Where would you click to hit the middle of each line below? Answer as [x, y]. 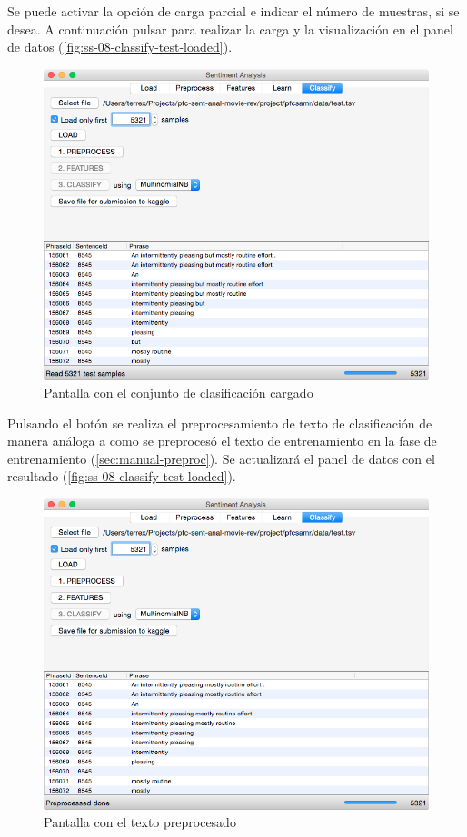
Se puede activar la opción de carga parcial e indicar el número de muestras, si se [233, 11]
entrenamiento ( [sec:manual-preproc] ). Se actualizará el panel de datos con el [221, 458]
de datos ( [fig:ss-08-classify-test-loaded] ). [120, 47]
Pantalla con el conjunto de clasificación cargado [179, 393]
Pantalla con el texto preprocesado [140, 822]
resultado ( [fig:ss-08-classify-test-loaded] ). [122, 476]
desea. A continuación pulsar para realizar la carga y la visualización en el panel [230, 29]
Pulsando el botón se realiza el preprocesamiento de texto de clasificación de [220, 423]
